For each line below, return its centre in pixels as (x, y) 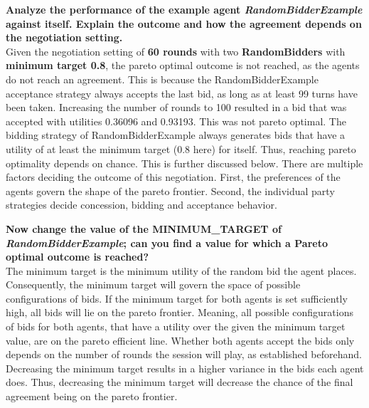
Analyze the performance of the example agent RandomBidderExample (184, 9)
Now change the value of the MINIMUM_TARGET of (144, 228)
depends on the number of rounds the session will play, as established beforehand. (184, 354)
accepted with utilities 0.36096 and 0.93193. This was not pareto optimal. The (176, 121)
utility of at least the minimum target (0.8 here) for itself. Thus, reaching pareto (181, 148)
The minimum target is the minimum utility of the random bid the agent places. (181, 270)
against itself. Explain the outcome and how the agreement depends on (184, 23)
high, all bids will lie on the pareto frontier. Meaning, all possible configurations (180, 312)
